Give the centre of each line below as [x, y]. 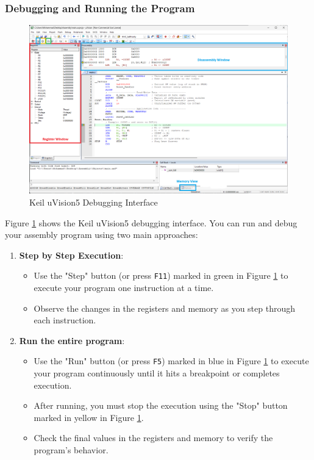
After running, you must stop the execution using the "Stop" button [161, 405]
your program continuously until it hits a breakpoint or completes [157, 373]
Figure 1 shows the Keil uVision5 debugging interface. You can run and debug [151, 222]
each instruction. [65, 320]
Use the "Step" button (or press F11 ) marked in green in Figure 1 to [161, 275]
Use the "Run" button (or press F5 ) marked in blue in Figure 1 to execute [171, 361]
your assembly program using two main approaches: [102, 235]
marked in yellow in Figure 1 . [89, 417]
